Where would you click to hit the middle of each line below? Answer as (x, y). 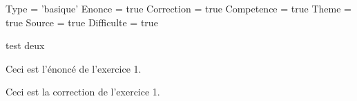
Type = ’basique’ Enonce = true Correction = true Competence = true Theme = (178, 8)
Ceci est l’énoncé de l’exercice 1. (74, 68)
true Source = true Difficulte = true (82, 22)
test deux (25, 45)
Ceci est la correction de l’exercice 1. (83, 92)
